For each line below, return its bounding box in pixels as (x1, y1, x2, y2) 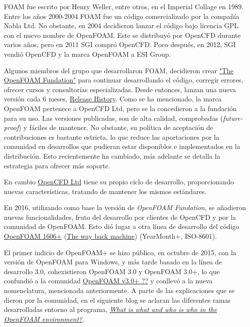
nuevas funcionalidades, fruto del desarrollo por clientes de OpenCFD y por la (4, 212, 236, 222)
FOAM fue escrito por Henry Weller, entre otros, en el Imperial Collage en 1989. (4, 1, 244, 11)
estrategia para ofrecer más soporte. (4, 160, 110, 170)
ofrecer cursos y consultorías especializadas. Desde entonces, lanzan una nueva (4, 84, 236, 94)
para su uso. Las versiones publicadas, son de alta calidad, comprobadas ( (4, 113, 223, 123)
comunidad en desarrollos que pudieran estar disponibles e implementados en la (4, 141, 240, 151)
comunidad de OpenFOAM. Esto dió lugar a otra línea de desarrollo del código (4, 221, 239, 231)
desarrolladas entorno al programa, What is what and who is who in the (4, 304, 217, 314)
